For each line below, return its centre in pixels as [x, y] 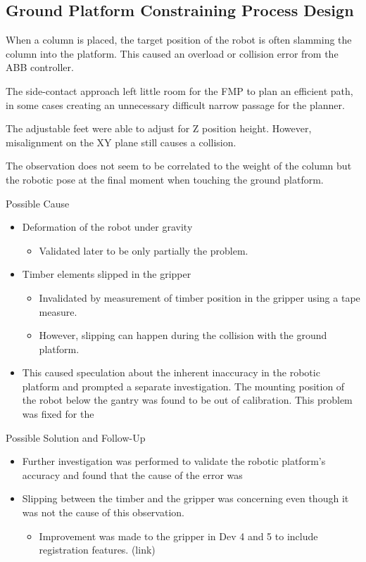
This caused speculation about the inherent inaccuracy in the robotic [171, 372]
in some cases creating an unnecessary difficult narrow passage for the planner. [175, 104]
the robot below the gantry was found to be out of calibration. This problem [187, 400]
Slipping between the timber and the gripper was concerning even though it [185, 498]
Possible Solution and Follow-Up [76, 437]
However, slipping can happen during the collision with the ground [183, 335]
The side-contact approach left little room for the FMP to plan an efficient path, [179, 90]
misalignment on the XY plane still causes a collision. [121, 142]
